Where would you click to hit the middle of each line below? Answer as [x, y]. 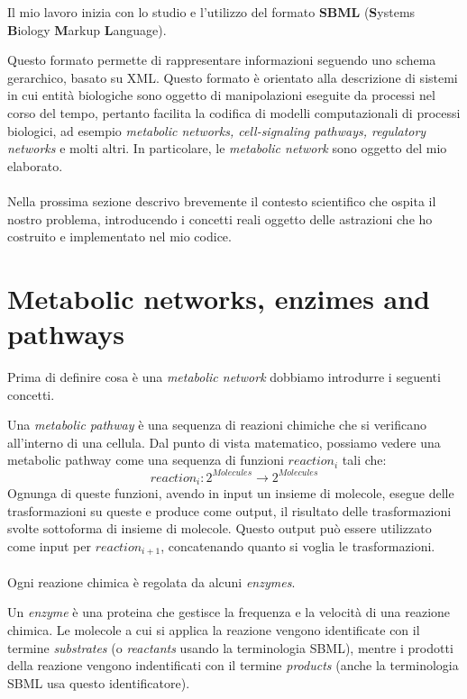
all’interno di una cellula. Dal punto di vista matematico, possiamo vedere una [224, 442]
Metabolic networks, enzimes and [219, 298]
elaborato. [35, 165]
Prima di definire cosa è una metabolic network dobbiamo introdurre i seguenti [224, 377]
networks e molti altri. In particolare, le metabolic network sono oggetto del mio [227, 148]
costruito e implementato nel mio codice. [119, 236]
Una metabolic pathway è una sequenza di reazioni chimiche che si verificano [217, 425]
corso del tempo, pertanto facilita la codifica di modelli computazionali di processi [234, 112]
